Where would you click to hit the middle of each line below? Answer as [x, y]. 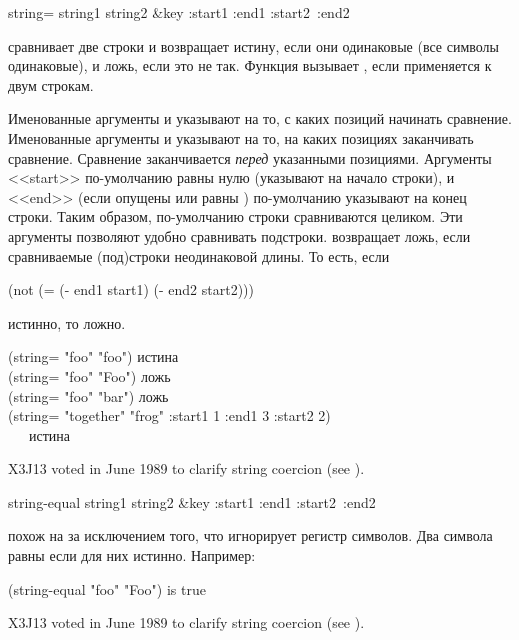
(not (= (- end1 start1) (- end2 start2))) [131, 289]
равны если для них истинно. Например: [132, 555]
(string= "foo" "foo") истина [93, 356]
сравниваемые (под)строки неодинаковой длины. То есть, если [199, 255]
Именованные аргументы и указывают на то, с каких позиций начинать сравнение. [260, 118]
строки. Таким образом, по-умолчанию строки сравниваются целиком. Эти [235, 216]
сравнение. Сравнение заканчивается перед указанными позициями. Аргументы [250, 157]
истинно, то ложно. [67, 322]
